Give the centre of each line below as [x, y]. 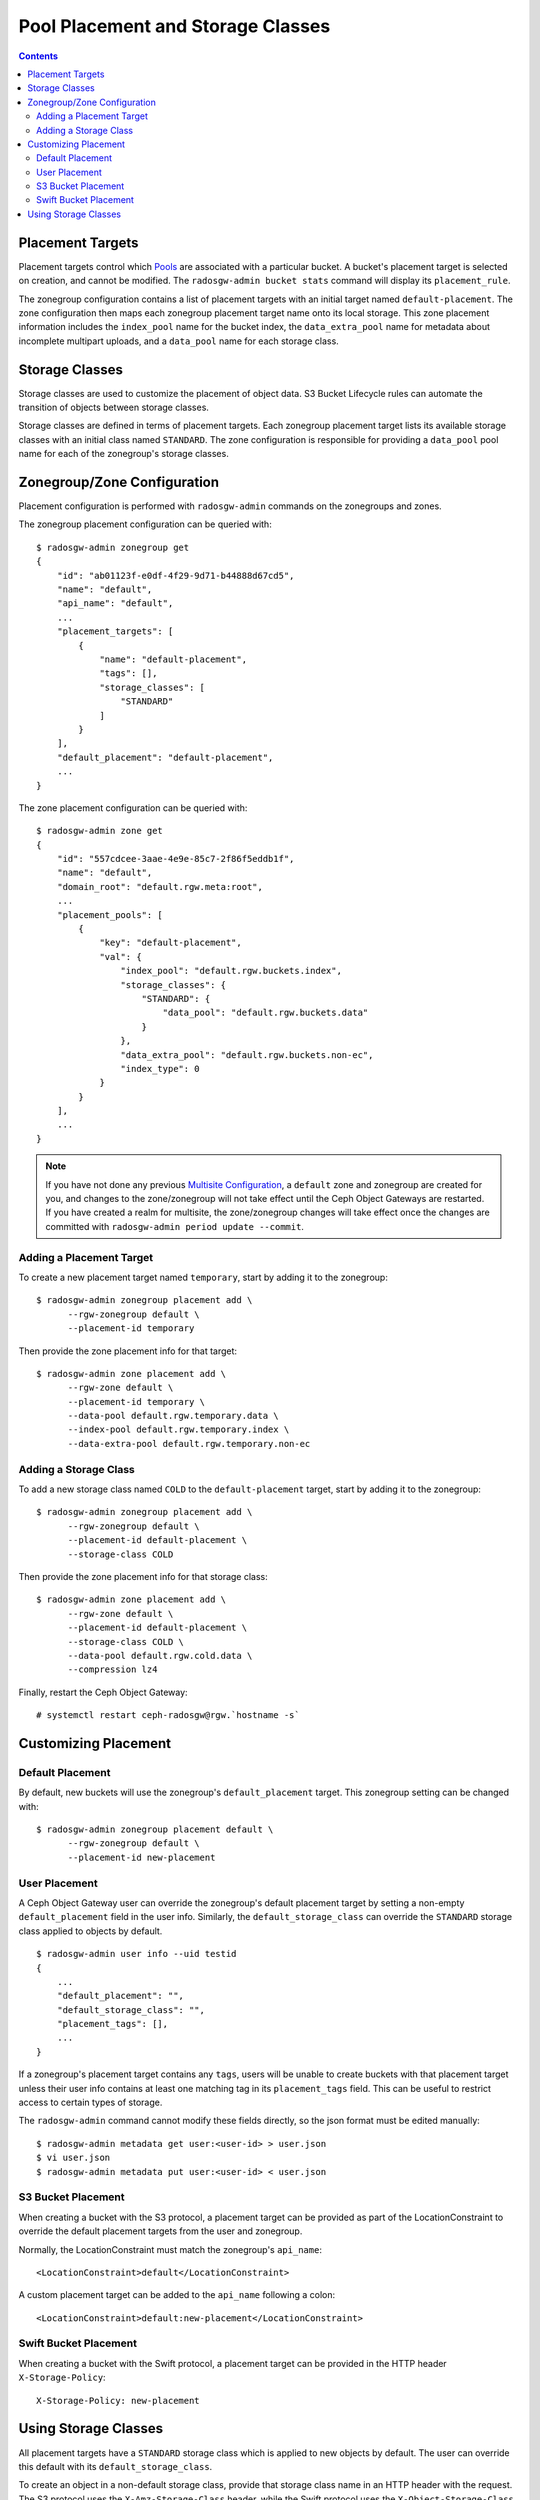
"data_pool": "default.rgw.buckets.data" [265, 1013]
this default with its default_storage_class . [115, 2466]
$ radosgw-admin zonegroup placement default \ [155, 1829]
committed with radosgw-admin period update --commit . [175, 1226]
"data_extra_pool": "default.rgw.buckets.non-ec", [247, 1054]
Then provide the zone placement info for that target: [128, 1351]
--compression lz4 [112, 1669]
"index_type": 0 [160, 1068]
